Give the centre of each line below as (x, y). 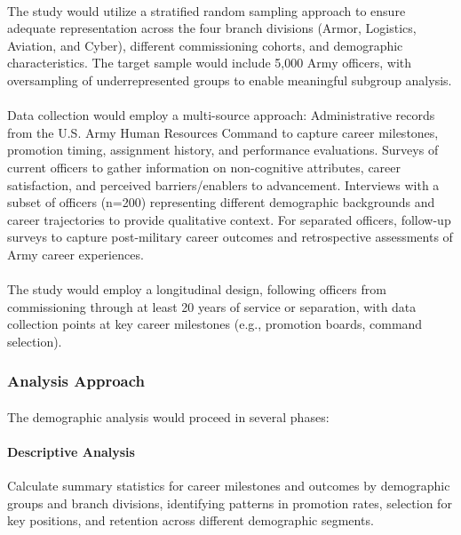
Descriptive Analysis (71, 452)
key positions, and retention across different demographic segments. (191, 520)
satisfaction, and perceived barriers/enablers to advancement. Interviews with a (223, 184)
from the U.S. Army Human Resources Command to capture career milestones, (223, 132)
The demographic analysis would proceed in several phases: (168, 416)
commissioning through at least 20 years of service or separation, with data (212, 306)
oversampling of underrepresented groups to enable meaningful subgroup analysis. (230, 80)
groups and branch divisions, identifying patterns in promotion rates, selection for (230, 503)
